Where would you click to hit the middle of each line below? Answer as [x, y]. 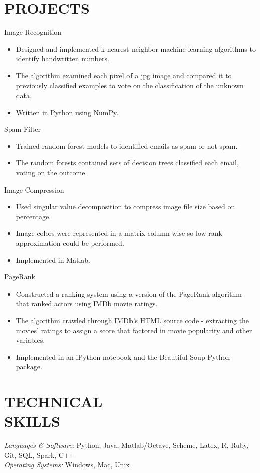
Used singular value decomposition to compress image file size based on [125, 206]
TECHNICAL [53, 401]
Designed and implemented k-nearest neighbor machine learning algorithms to [136, 49]
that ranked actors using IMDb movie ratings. [87, 303]
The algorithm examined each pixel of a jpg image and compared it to [124, 75]
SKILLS [32, 421]
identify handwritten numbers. [62, 59]
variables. [30, 340]
